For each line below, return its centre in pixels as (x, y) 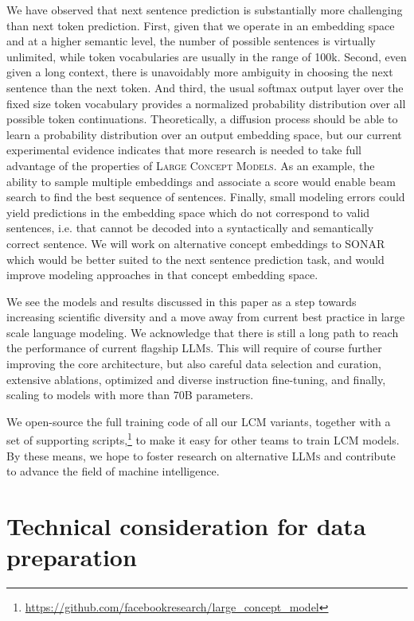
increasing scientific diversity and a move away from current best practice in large (206, 317)
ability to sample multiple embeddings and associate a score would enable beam (201, 181)
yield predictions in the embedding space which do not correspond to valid (188, 212)
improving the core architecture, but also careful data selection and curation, (194, 364)
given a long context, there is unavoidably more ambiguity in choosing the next (200, 72)
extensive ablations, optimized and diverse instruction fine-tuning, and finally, (196, 379)
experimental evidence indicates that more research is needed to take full (184, 150)
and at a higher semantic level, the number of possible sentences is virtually (191, 41)
